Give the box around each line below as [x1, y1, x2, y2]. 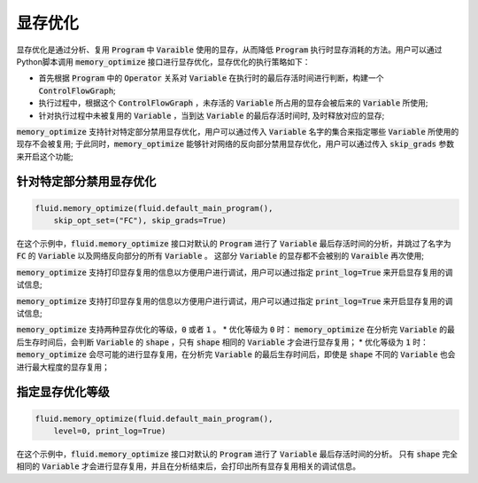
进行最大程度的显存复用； [16, 362, 110, 372]
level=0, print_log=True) [53, 425, 166, 436]
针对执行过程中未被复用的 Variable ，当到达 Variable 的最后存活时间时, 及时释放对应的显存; [38, 110, 385, 121]
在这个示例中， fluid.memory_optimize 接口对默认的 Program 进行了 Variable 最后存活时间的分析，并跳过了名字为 [16, 238, 451, 249]
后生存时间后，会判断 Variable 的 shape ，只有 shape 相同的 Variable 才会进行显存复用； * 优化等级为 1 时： [16, 337, 428, 347]
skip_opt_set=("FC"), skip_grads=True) [53, 215, 227, 226]
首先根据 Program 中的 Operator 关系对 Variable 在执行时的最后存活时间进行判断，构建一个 [38, 73, 384, 83]
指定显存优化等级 [16, 385, 110, 400]
